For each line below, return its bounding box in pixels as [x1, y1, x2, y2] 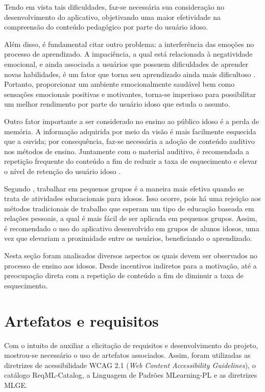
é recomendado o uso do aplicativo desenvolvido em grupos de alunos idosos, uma [4, 223, 259, 233]
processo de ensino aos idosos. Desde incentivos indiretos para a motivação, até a [4, 260, 257, 271]
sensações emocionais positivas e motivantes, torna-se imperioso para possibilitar [4, 88, 256, 99]
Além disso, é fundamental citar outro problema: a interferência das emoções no [4, 38, 254, 49]
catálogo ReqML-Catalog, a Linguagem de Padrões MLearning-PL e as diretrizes [4, 370, 257, 380]
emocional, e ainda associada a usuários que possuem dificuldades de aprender [4, 58, 249, 69]
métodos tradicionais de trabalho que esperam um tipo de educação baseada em [4, 203, 254, 213]
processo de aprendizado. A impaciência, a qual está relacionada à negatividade [4, 48, 253, 59]
